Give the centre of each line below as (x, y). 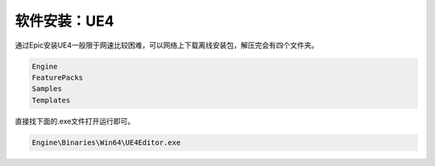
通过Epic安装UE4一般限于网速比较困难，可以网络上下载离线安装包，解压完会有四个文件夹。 (167, 45)
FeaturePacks (58, 77)
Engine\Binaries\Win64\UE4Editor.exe (106, 142)
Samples (47, 89)
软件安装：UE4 (64, 21)
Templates (51, 100)
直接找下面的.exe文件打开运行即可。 (75, 121)
